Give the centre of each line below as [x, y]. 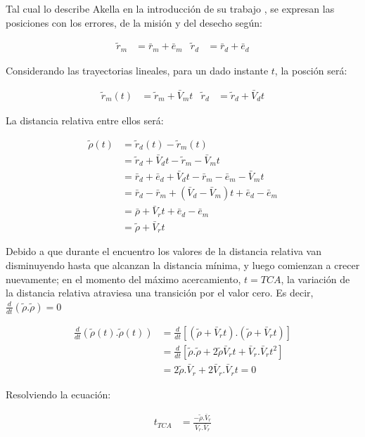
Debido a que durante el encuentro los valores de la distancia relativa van [164, 251]
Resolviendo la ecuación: [58, 394]
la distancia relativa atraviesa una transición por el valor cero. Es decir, [160, 293]
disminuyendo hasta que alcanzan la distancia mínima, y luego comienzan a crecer [183, 265]
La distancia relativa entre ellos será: [85, 120]
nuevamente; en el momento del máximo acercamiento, [123, 279]
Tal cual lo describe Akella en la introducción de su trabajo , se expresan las [170, 8]
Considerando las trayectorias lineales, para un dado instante [137, 70]
